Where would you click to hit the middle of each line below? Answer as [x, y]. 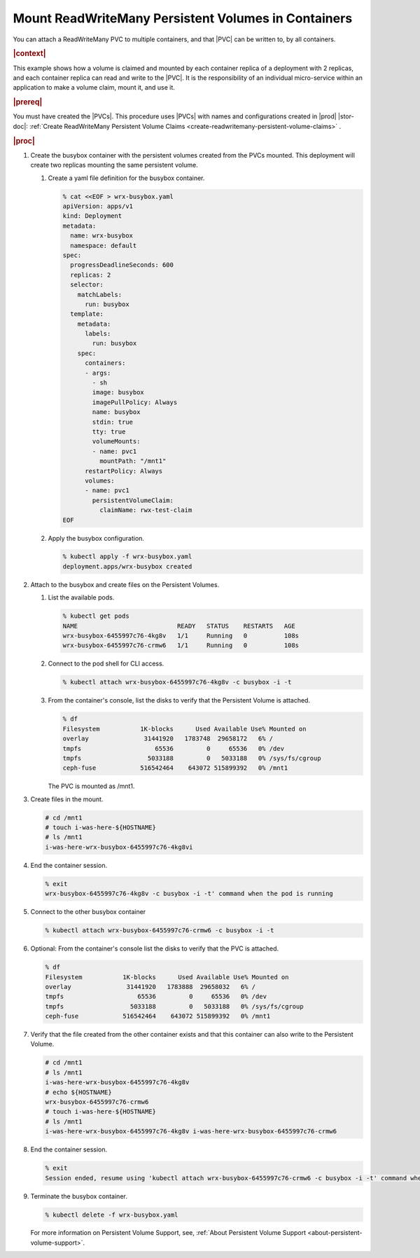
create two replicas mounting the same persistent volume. [114, 165]
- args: [98, 373]
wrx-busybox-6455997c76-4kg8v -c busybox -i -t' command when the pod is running [189, 894]
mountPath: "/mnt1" [133, 461]
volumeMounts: [116, 442]
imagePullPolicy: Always [135, 402]
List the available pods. [81, 597]
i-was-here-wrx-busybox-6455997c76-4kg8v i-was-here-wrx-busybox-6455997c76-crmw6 [191, 1132]
